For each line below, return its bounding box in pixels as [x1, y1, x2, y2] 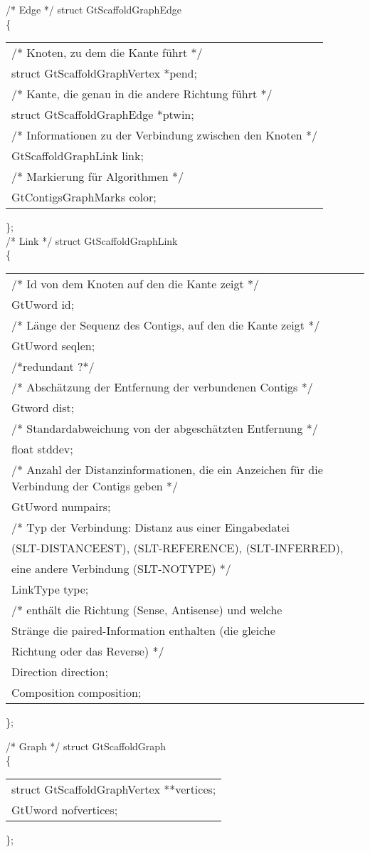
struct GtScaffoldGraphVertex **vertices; [11, 780, 216, 797]
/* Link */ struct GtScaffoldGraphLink [6, 233, 178, 248]
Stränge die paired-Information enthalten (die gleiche [11, 621, 275, 638]
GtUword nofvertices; [11, 801, 118, 818]
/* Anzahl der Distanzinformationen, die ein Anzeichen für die [11, 461, 323, 478]
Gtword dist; [11, 399, 75, 416]
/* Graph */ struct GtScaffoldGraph [6, 738, 166, 753]
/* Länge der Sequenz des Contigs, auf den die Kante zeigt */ [11, 316, 320, 333]
